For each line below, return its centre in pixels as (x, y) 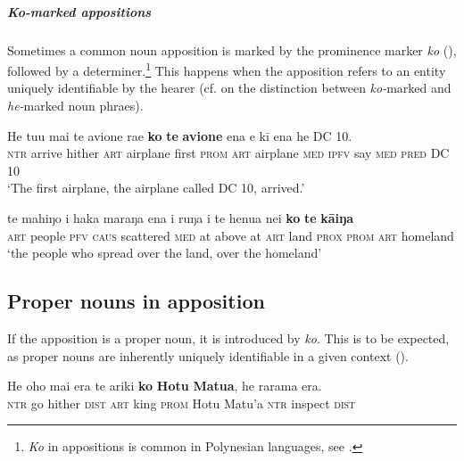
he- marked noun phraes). (75, 105)
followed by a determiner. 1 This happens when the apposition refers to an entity (227, 69)
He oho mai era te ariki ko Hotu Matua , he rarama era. (165, 386)
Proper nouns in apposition (136, 301)
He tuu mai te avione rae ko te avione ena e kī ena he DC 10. (180, 135)
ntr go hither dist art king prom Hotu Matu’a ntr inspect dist (182, 403)
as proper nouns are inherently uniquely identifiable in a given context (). (208, 355)
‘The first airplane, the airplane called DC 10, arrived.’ (156, 188)
